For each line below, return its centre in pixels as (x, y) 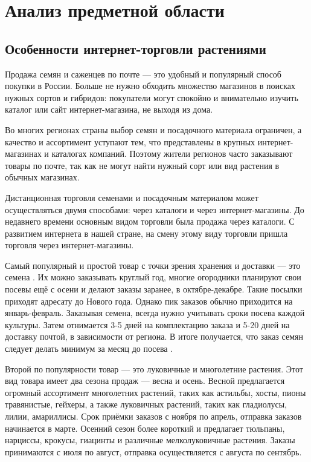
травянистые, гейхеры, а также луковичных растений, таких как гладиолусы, (146, 404)
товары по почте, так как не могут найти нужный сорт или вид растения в (142, 165)
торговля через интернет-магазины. (69, 245)
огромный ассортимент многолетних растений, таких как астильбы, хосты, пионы (155, 392)
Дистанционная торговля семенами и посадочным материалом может (132, 197)
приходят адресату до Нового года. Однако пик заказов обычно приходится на (149, 301)
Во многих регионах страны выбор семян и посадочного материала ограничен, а (153, 129)
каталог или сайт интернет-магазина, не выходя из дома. (109, 109)
